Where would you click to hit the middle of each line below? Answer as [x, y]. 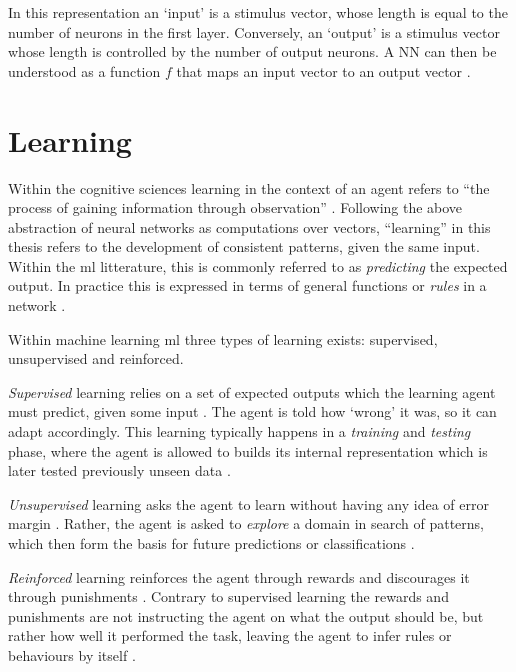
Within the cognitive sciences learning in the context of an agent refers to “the [249, 187]
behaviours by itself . [72, 654]
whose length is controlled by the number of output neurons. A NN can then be [252, 51]
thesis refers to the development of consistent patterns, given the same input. [244, 246]
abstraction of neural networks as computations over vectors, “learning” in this [249, 226]
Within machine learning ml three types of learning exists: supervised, [223, 338]
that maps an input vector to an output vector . [323, 70]
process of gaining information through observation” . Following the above [235, 207]
